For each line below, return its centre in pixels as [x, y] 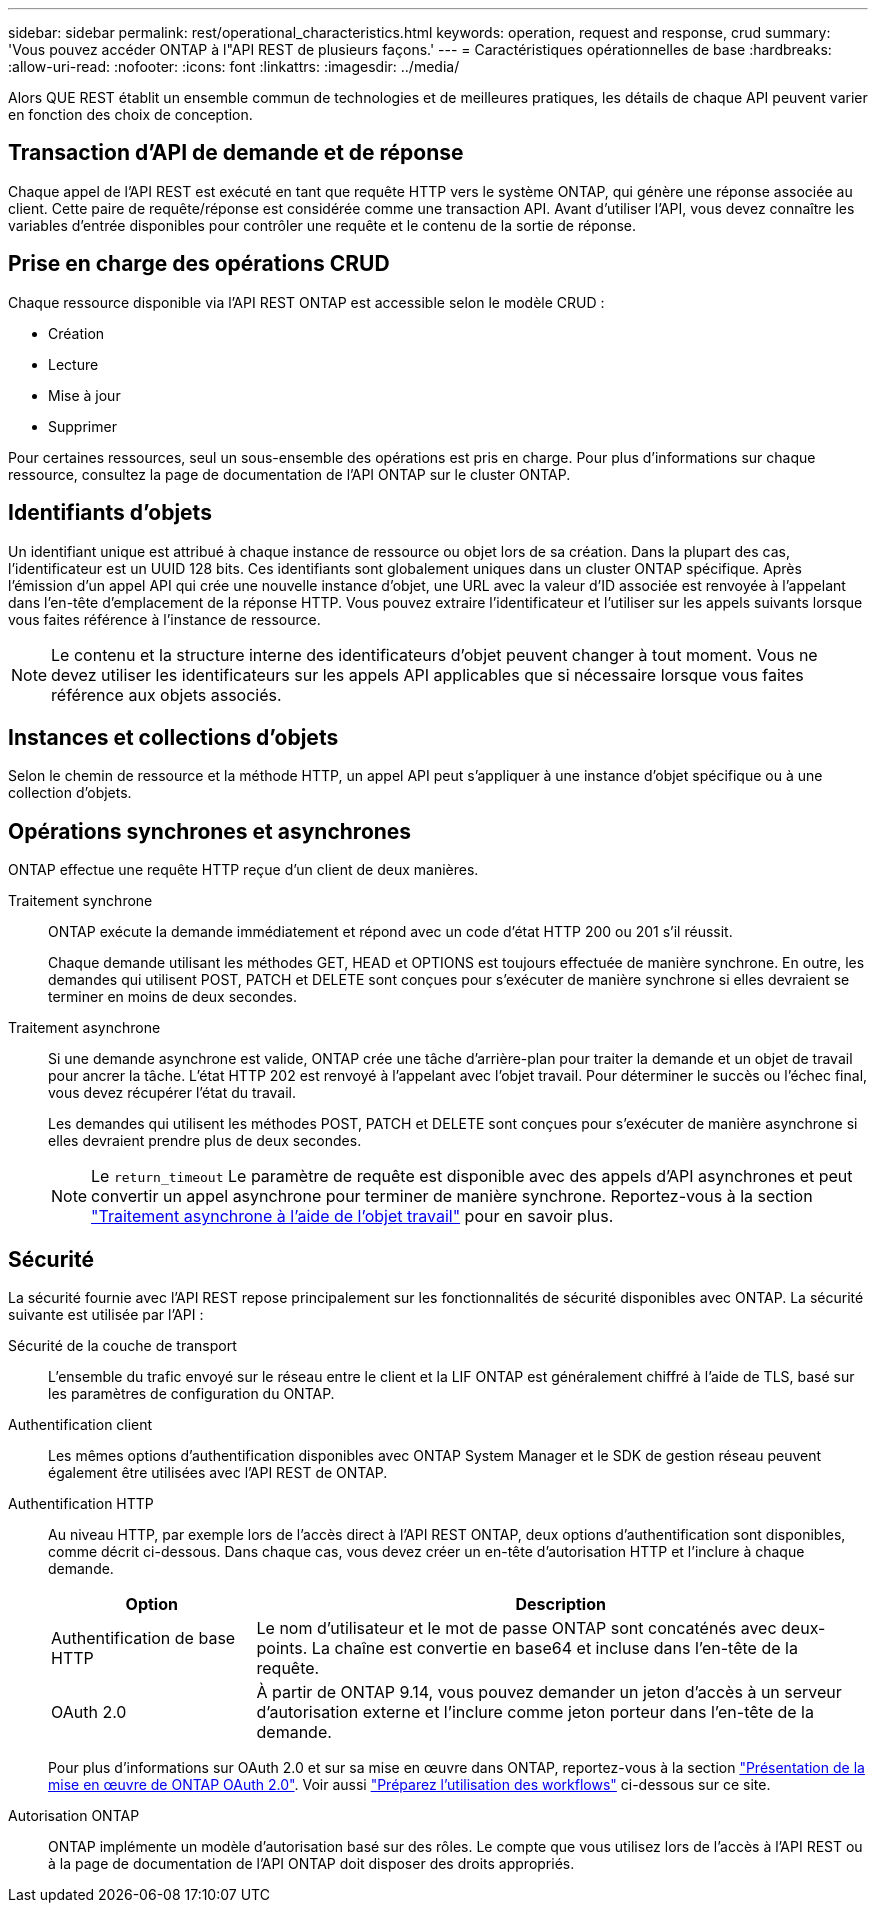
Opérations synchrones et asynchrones [210, 831]
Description [560, 1604]
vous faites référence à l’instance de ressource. [164, 619]
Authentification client [80, 1425]
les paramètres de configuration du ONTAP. [191, 1394]
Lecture [73, 364]
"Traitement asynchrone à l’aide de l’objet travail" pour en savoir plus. [352, 1216]
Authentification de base [143, 1638]
